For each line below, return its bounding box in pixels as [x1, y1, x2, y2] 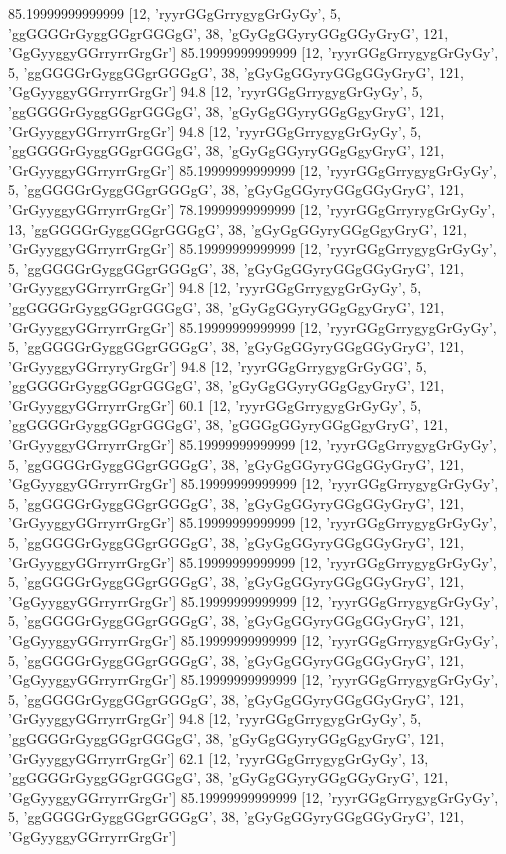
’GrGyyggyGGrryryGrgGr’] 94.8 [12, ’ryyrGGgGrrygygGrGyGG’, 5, [8, 355, 427, 376]
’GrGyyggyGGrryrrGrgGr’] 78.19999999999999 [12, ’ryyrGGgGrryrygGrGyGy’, [8, 198, 496, 219]
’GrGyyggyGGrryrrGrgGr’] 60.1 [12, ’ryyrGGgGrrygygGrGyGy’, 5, [8, 394, 422, 415]
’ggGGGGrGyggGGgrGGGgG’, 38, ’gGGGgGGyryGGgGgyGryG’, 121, [8, 414, 448, 435]
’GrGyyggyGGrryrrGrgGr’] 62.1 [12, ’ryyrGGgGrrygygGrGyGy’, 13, [8, 747, 429, 768]
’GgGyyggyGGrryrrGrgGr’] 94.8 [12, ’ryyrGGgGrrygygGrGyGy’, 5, [8, 81, 423, 102]
